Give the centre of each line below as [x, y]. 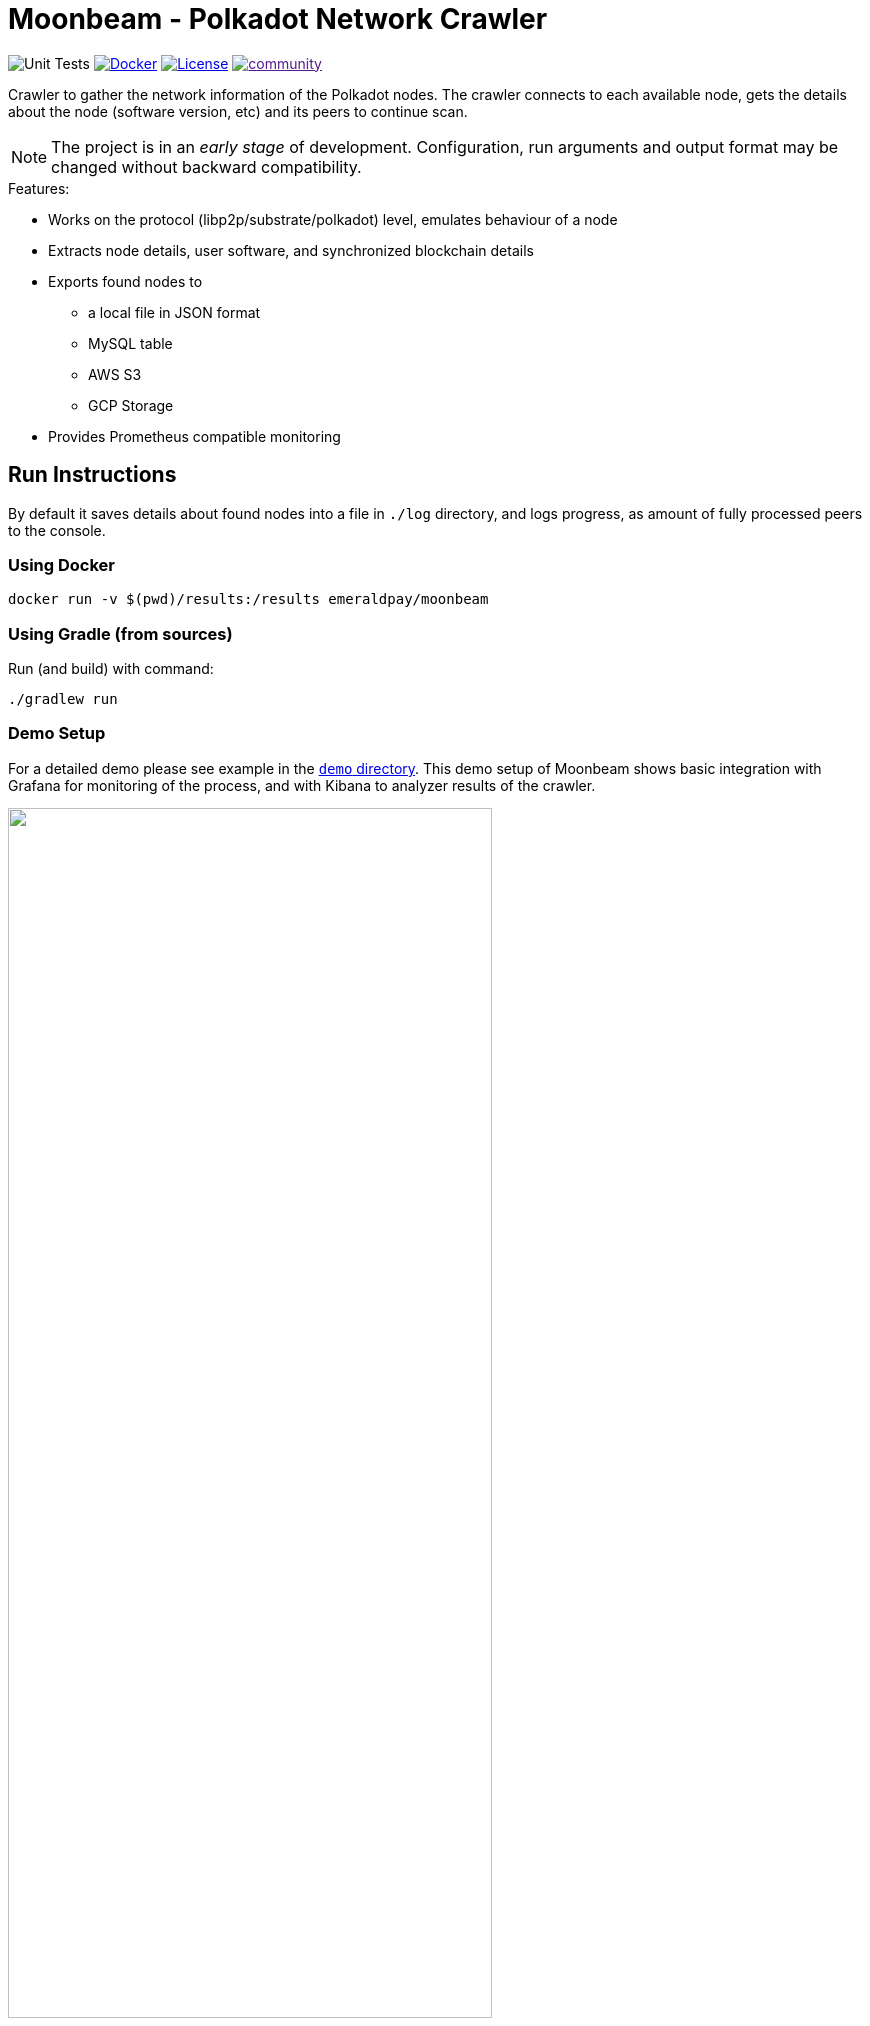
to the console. [57, 530]
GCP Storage [131, 405]
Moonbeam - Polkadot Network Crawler [278, 19]
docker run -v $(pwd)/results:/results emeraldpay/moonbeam [248, 599]
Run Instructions [92, 475]
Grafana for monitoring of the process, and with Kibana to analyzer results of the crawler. [302, 785]
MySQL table [130, 343]
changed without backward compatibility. [206, 166]
